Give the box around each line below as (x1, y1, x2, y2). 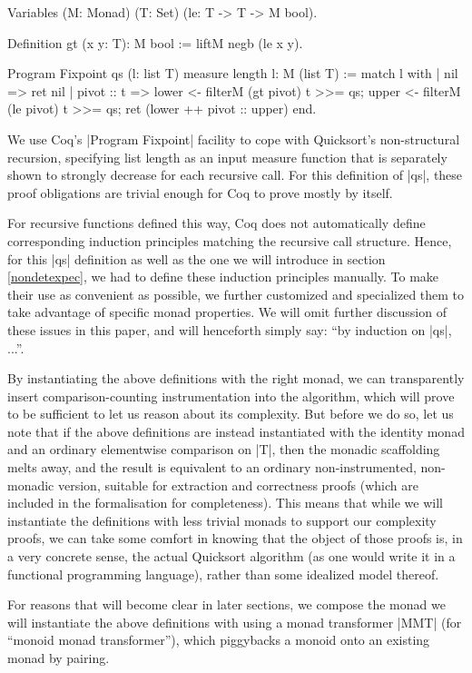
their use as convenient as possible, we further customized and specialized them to (7, 284, 465, 303)
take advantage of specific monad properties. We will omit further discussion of (7, 302, 447, 322)
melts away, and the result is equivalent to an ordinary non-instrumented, (7, 458, 417, 477)
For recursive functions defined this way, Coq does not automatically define (7, 213, 426, 233)
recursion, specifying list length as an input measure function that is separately (7, 147, 447, 166)
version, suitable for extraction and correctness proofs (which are (57, 475, 418, 494)
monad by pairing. (7, 648, 110, 667)
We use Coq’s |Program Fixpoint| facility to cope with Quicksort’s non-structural (7, 129, 460, 148)
